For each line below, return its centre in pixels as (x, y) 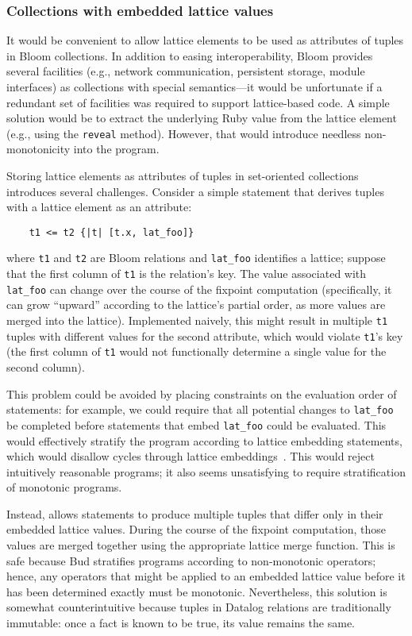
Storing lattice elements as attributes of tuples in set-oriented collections (183, 176)
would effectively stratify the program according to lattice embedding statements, (204, 440)
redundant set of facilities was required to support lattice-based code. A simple (198, 102)
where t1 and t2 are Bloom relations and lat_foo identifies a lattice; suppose (196, 258)
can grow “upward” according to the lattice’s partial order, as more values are (196, 305)
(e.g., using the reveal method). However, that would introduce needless (184, 133)
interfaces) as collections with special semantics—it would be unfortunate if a (194, 87)
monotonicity (39, 149)
